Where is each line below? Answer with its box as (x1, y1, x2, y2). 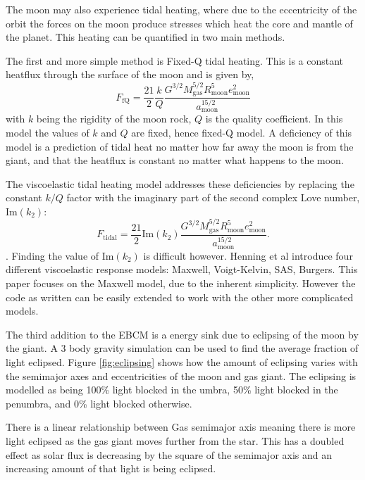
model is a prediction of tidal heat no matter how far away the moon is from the (6, 139, 354, 153)
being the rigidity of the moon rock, (36, 111, 192, 126)
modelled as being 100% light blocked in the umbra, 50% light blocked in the (6, 382, 338, 397)
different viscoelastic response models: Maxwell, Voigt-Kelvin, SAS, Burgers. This (6, 262, 358, 277)
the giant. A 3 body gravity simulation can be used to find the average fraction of (6, 341, 359, 355)
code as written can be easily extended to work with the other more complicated (6, 289, 354, 304)
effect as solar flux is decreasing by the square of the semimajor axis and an (6, 447, 333, 462)
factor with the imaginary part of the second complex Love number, (66, 190, 360, 205)
